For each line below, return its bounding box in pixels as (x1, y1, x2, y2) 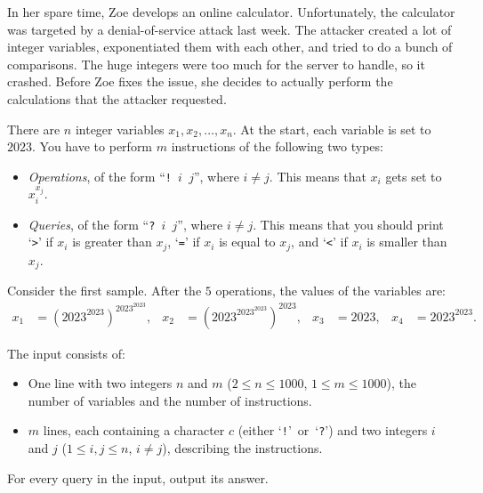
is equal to (219, 232, 276, 251)
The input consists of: (7, 343, 125, 362)
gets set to (385, 166, 442, 185)
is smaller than (366, 232, 447, 251)
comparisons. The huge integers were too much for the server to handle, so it (7, 54, 425, 73)
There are (7, 119, 60, 138)
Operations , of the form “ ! (28, 166, 172, 185)
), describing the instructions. (162, 438, 323, 457)
